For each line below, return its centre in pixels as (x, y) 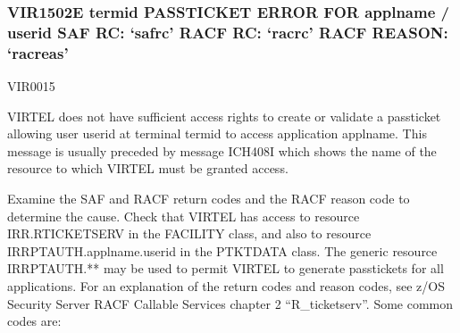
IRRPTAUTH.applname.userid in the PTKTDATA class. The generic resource (222, 250)
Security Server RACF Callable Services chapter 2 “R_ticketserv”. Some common (230, 303)
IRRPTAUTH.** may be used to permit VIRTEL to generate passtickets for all (226, 268)
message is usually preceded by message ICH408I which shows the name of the (222, 150)
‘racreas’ (38, 52)
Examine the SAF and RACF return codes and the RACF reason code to (209, 199)
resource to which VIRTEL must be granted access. (148, 168)
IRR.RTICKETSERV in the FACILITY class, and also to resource (189, 233)
